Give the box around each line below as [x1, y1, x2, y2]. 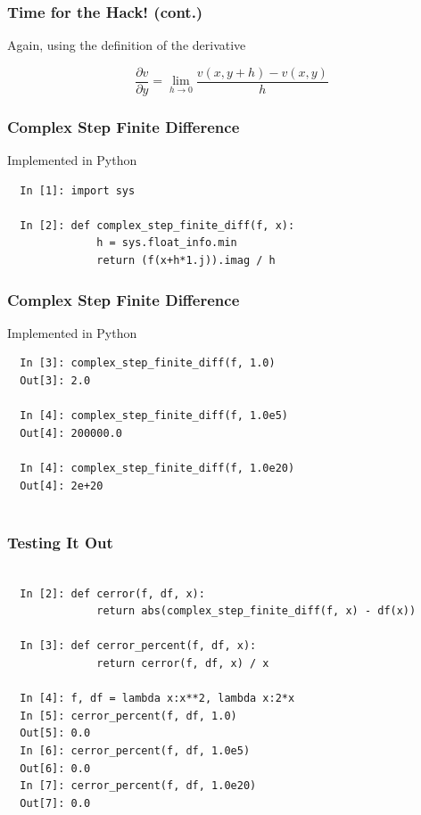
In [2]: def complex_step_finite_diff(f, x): [20, 218, 295, 232]
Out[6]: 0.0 [20, 761, 91, 775]
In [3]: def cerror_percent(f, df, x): [20, 639, 257, 653]
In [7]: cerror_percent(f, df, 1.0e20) [20, 779, 257, 793]
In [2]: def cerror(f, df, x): [20, 587, 205, 600]
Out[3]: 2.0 [20, 375, 91, 388]
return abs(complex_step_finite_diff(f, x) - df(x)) [96, 605, 417, 618]
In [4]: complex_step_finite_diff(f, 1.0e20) [20, 462, 295, 475]
